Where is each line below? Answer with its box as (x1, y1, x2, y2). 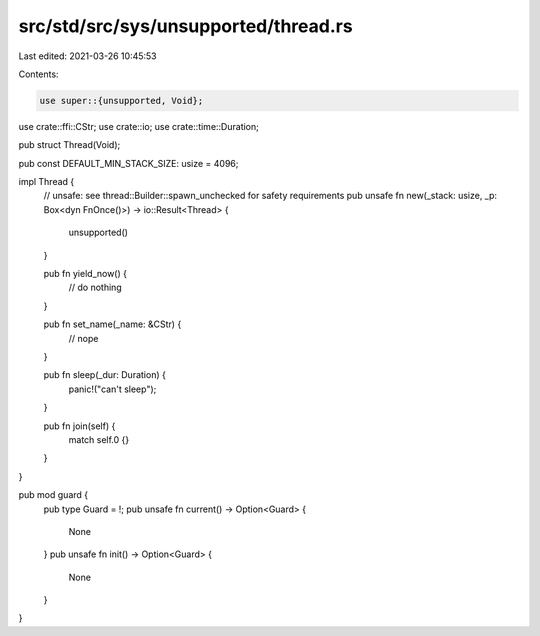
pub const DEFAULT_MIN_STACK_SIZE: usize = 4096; (18, 157, 239, 169)
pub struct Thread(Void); (18, 139, 121, 151)
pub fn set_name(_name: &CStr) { (43, 318, 182, 330)
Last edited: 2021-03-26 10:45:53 (18, 50, 157, 62)
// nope (68, 332, 99, 344)
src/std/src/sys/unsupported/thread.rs (18, 15, 354, 37)
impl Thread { (18, 176, 75, 188)
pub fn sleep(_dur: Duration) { (43, 369, 167, 381)
